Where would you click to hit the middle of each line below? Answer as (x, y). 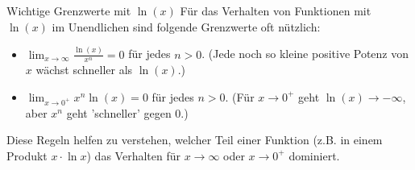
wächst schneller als (84, 70)
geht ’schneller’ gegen (119, 112)
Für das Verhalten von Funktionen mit (276, 10)
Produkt (27, 155)
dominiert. (314, 155)
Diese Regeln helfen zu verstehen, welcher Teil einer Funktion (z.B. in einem (195, 140)
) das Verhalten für (133, 155)
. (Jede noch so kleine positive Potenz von (305, 54)
